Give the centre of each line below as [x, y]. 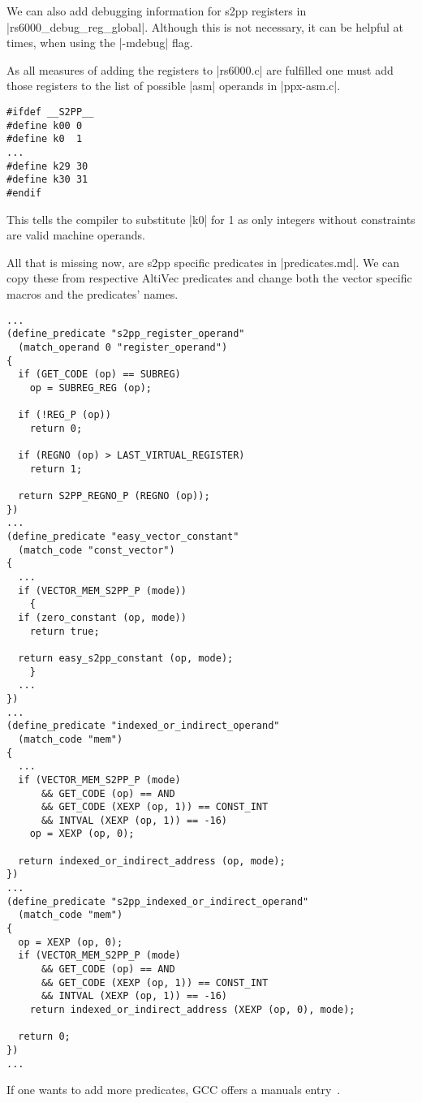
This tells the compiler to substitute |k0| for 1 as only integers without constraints [211, 219]
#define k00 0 [45, 125]
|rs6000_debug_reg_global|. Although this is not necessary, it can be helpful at [205, 26]
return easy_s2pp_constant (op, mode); [126, 658]
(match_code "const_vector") [97, 550]
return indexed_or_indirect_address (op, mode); [152, 861]
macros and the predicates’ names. [93, 293]
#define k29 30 [47, 166]
